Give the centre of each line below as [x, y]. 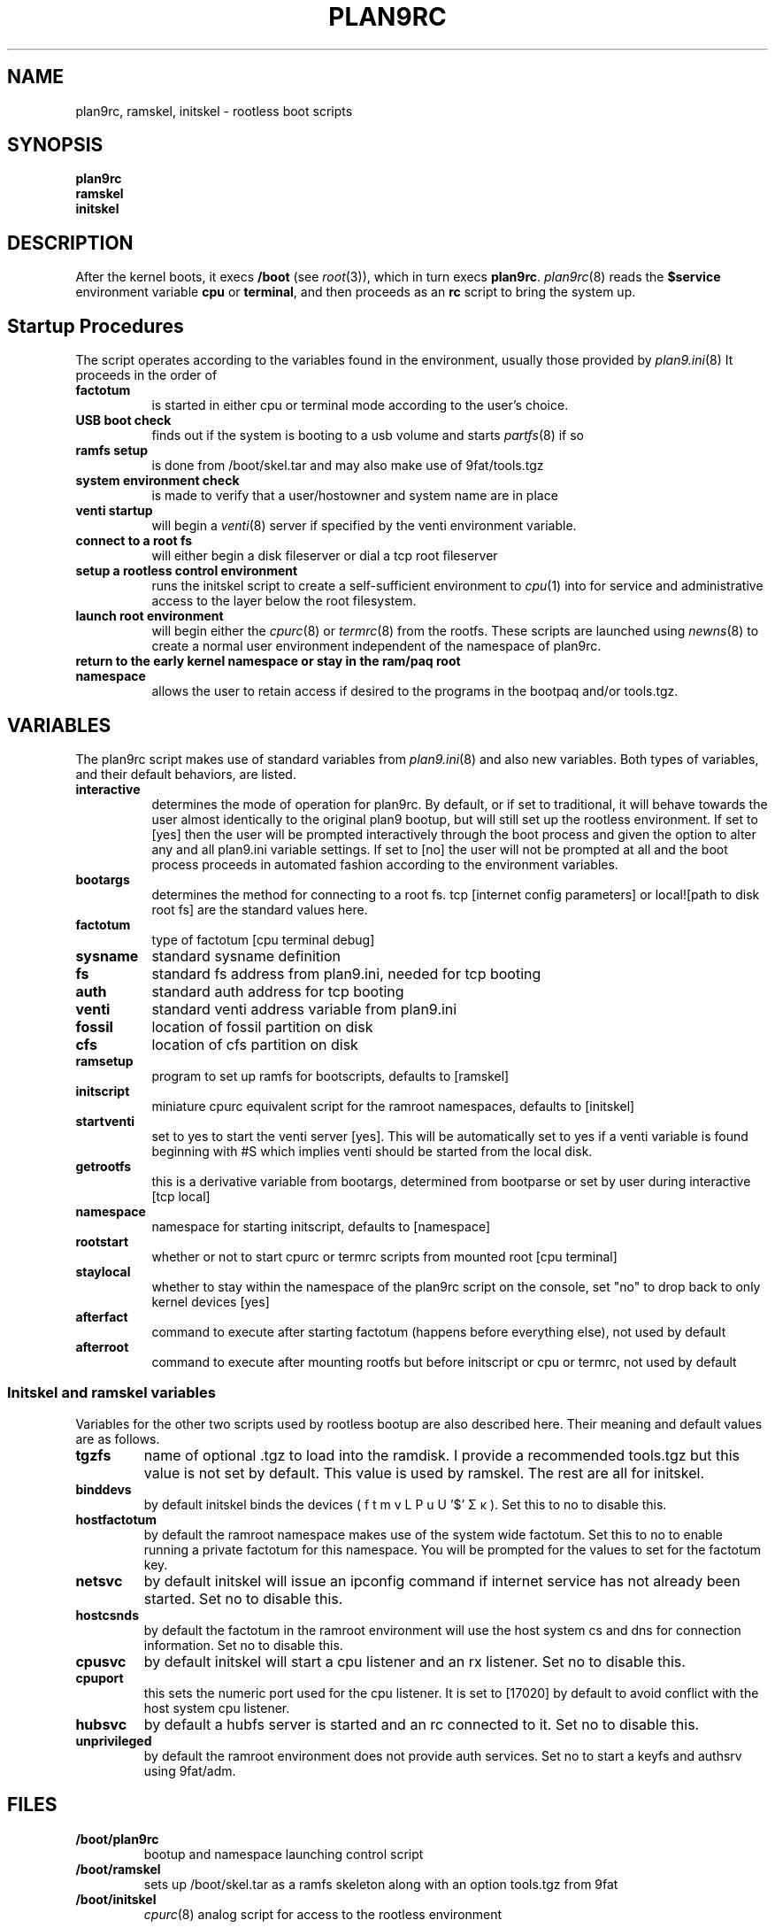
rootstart [102, 1241]
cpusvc [101, 1661]
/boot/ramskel [118, 1869]
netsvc [99, 1581]
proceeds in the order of [146, 375]
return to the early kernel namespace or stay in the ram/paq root [268, 661]
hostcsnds [107, 1615]
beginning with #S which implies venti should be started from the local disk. [372, 1151]
